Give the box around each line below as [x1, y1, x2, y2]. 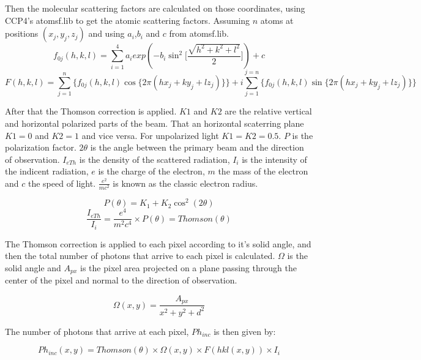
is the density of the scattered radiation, [79, 152, 230, 165]
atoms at [260, 13, 294, 26]
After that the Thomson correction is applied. [5, 105, 177, 118]
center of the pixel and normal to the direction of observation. [5, 274, 237, 287]
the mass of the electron [218, 165, 308, 178]
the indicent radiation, [5, 165, 89, 178]
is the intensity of [242, 152, 307, 165]
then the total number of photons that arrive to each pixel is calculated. [5, 249, 275, 262]
